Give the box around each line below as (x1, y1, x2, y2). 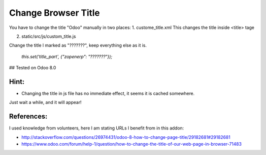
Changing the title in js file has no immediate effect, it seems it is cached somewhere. (21, 91, 195, 97)
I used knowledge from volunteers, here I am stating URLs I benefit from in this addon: (9, 125, 184, 131)
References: (9, 112, 48, 121)
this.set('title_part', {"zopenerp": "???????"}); (21, 53, 113, 59)
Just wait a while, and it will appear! (9, 100, 82, 105)
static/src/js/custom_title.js (21, 33, 76, 39)
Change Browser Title (9, 7, 100, 18)
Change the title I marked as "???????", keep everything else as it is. (9, 42, 147, 49)
